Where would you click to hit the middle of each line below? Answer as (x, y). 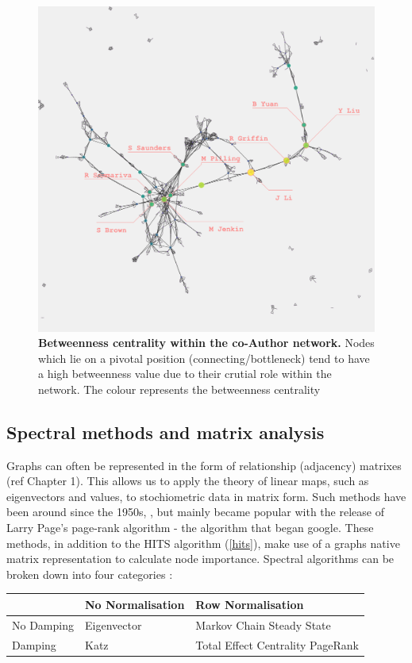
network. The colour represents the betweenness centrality (179, 389)
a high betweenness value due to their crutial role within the (185, 374)
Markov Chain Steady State (263, 624)
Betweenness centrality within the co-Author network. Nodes (206, 343)
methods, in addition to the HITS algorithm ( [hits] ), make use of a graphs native (203, 543)
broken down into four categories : (90, 574)
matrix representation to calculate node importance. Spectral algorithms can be (200, 559)
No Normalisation (135, 604)
